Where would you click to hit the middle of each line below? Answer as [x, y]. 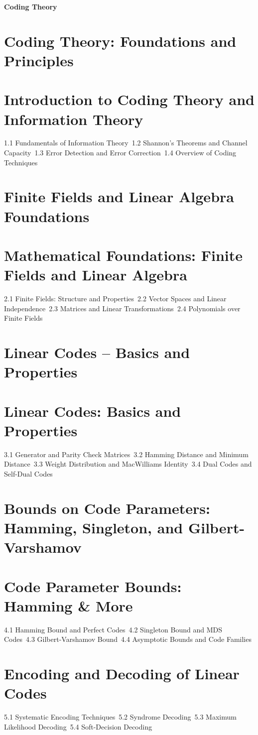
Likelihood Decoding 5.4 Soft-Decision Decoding [78, 726]
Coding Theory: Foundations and [120, 41]
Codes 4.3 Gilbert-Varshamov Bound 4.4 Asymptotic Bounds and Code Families [128, 639]
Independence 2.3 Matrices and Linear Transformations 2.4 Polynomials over [122, 308]
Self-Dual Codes [28, 473]
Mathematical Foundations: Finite [124, 255]
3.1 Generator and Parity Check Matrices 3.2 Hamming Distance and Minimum [126, 454]
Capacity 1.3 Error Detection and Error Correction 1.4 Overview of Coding [120, 153]
